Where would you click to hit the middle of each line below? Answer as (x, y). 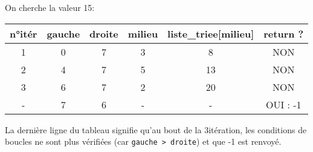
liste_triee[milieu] (211, 33)
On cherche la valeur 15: (50, 7)
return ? (284, 33)
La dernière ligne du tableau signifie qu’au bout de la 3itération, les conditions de (156, 129)
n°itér (24, 33)
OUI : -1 (283, 104)
